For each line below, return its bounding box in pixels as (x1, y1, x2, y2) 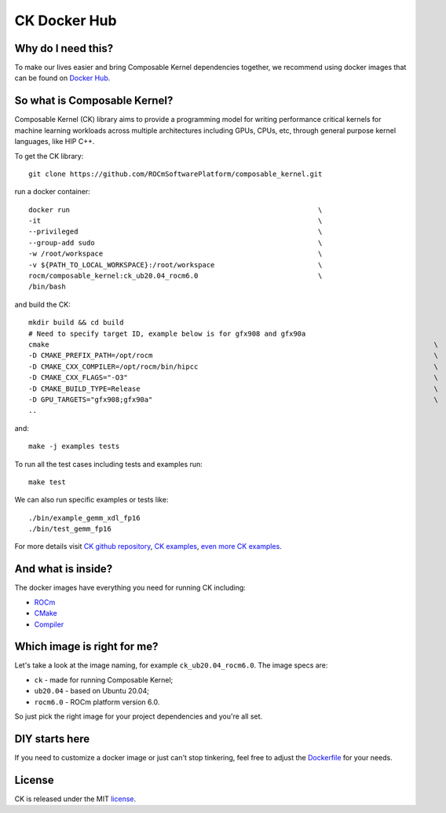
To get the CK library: (14, 151, 84, 160)
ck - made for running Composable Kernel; (34, 675, 174, 684)
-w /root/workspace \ (28, 249, 323, 259)
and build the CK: (14, 300, 71, 309)
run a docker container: (14, 187, 90, 197)
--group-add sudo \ (28, 238, 323, 247)
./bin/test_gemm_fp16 (28, 524, 111, 534)
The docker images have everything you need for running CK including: (14, 583, 247, 593)
